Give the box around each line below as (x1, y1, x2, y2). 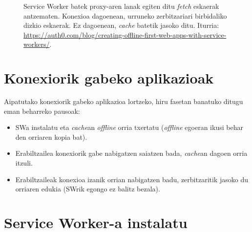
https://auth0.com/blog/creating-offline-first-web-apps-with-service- (23, 29, 227, 40)
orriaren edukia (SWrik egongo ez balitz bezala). (15, 184, 160, 194)
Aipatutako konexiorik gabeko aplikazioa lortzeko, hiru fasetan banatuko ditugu (4, 96, 243, 106)
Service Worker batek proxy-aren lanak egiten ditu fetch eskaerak (23, 1, 219, 11)
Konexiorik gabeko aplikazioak (4, 68, 214, 88)
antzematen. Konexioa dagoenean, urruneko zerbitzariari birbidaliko (23, 10, 227, 21)
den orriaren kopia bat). (15, 131, 87, 142)
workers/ (23, 39, 50, 49)
